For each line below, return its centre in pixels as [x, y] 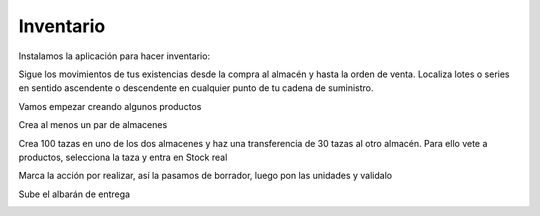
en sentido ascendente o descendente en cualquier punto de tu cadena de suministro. [196, 88]
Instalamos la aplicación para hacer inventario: [114, 56]
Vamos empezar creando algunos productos [110, 106]
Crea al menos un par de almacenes [93, 125]
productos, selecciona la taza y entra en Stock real [123, 157]
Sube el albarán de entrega [74, 194]
